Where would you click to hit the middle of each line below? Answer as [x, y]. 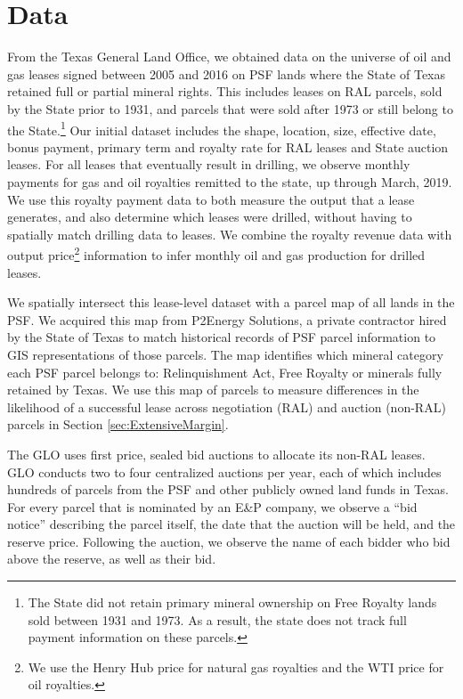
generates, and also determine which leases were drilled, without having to [210, 217]
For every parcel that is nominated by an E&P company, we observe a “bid [212, 506]
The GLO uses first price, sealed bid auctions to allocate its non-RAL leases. [216, 454]
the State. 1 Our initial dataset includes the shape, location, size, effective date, [222, 128]
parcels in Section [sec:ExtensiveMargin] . [118, 424]
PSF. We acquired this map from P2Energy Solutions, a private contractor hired [227, 319]
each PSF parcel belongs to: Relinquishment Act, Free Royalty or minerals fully [225, 372]
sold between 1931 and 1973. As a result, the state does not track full [217, 619]
